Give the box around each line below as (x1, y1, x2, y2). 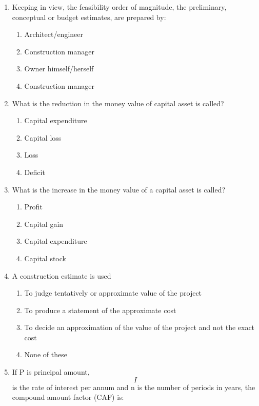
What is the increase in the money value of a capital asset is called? (12, 184, 226, 195)
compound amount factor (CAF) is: (12, 392, 124, 402)
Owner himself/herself (24, 63, 94, 74)
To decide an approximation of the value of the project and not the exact (24, 322, 255, 333)
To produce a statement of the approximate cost (24, 304, 176, 315)
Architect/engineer (24, 29, 84, 40)
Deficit (24, 166, 45, 177)
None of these (24, 349, 67, 360)
